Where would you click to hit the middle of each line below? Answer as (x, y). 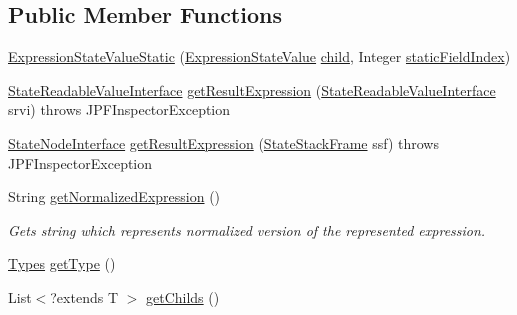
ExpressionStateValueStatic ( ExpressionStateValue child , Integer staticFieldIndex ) (259, 56)
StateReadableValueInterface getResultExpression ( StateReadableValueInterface (252, 89)
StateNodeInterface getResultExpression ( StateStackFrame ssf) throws (223, 142)
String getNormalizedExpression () (114, 196)
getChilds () (183, 296)
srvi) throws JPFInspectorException (119, 109)
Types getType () (62, 263)
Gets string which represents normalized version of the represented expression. (247, 229)
